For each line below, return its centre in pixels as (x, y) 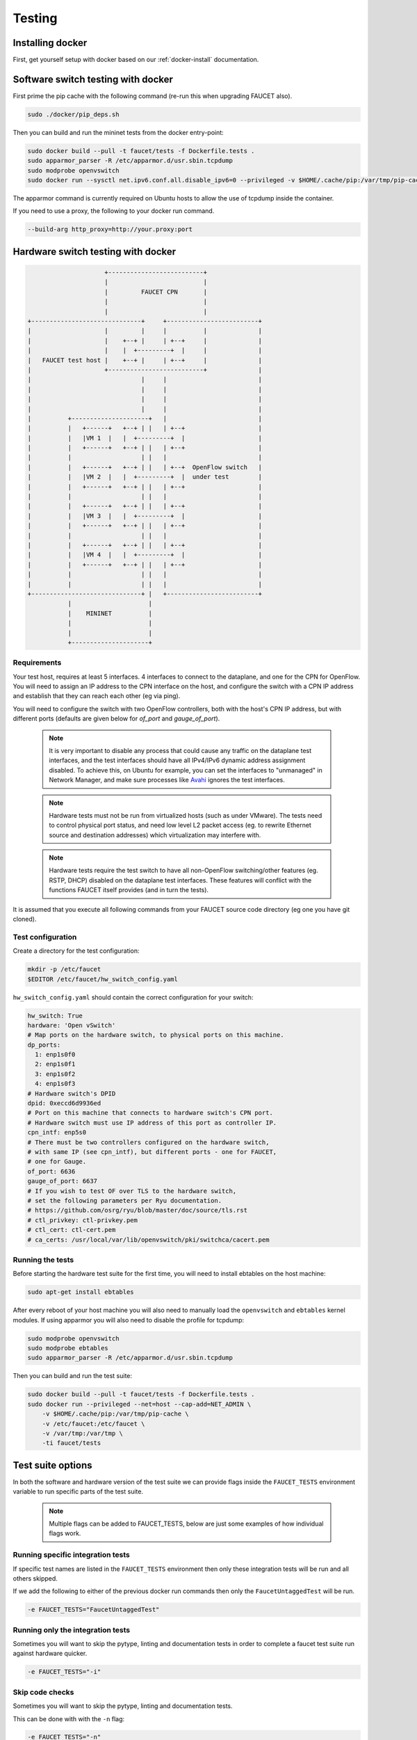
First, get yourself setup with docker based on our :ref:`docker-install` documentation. (136, 60)
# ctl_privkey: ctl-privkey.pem (83, 1220)
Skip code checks (43, 1692)
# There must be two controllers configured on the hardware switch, (148, 1142)
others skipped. (35, 1578)
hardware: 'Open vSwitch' (72, 1025)
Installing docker (50, 43)
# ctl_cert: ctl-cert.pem (72, 1230)
